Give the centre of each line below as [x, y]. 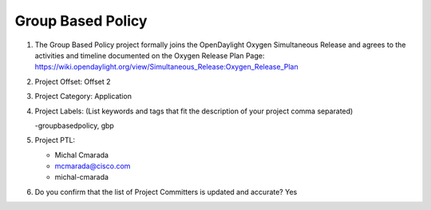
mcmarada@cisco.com [93, 166]
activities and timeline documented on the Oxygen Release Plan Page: [150, 55]
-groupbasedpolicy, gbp [75, 125]
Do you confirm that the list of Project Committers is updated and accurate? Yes [166, 192]
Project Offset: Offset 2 [73, 81]
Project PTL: [55, 141]
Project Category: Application [83, 97]
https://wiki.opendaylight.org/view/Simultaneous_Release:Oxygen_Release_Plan [166, 67]
